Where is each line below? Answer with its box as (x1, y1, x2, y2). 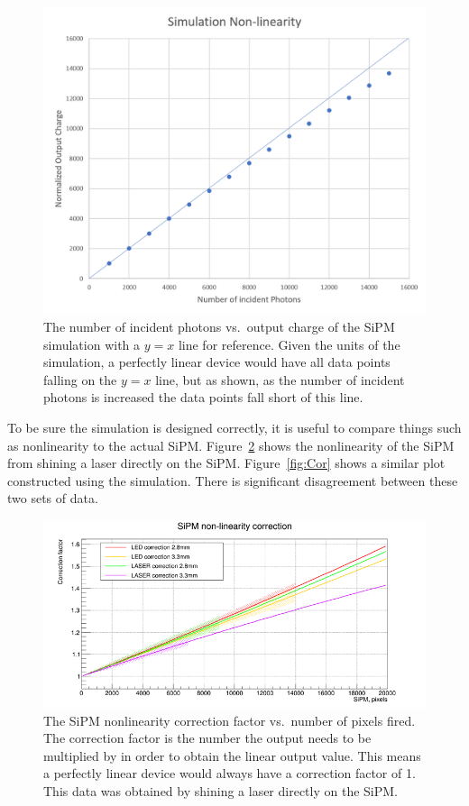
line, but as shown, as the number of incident (155, 370, 405, 389)
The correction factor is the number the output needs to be (43, 728, 372, 747)
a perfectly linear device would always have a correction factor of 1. (43, 764, 416, 783)
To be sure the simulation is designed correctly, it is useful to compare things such (7, 417, 462, 436)
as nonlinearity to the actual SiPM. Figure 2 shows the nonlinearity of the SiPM (7, 435, 455, 454)
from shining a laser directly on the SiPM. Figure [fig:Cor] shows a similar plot (7, 453, 446, 472)
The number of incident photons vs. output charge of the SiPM (43, 316, 395, 335)
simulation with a (43, 334, 141, 353)
